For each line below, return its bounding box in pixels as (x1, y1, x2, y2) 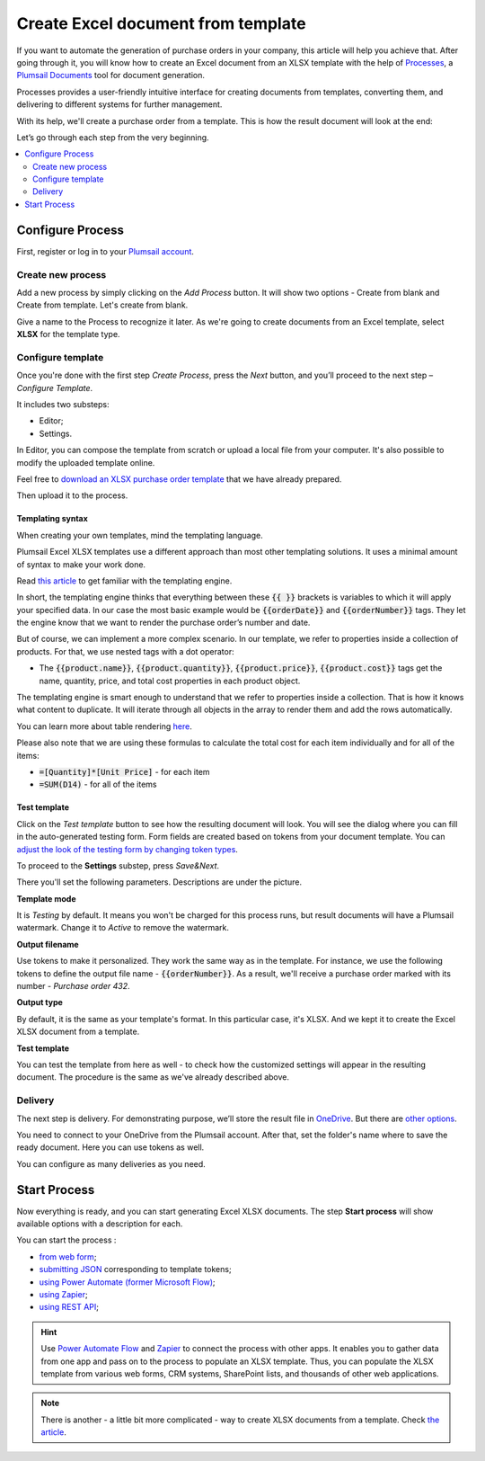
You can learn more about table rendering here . (16, 720, 192, 732)
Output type (16, 997, 63, 1008)
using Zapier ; (39, 1288, 89, 1299)
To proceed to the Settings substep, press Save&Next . (16, 860, 220, 871)
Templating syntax (16, 513, 89, 524)
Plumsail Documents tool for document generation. (16, 70, 206, 81)
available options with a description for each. (16, 1218, 183, 1229)
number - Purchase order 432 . (16, 981, 130, 992)
